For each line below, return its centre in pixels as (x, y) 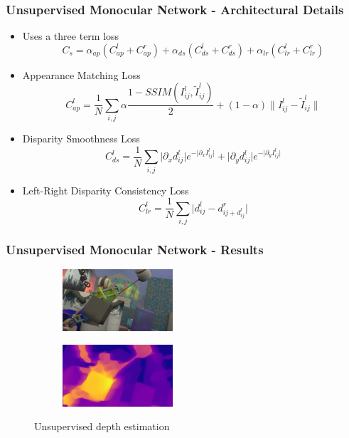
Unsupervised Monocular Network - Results (135, 249)
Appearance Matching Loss (81, 74)
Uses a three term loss (71, 36)
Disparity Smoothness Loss (81, 139)
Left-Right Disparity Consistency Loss (106, 190)
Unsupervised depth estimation (102, 426)
